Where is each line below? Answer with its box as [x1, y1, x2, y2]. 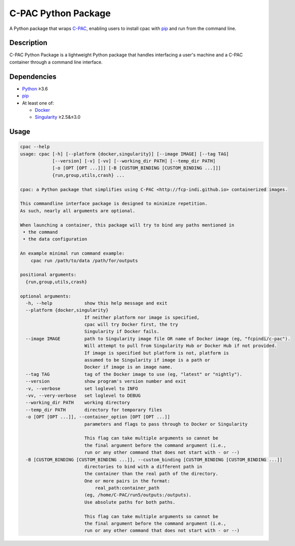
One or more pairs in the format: [84, 478, 170, 484]
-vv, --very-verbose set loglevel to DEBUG [25, 393, 141, 398]
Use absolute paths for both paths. [84, 499, 176, 505]
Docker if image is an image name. [84, 364, 173, 370]
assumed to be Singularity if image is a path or [84, 357, 211, 363]
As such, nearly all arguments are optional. [20, 208, 136, 213]
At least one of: [22, 100, 54, 106]
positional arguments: [20, 272, 77, 278]
